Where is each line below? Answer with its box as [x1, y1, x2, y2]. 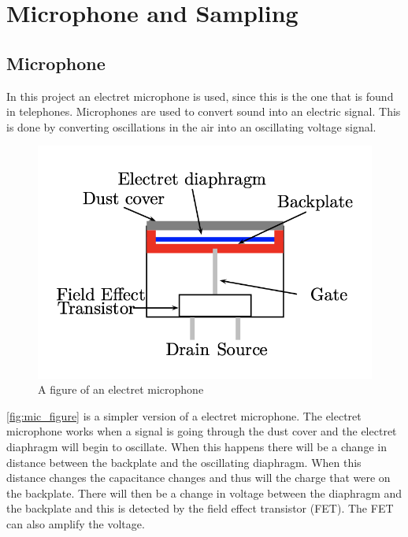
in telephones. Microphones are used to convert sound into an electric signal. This [6, 103, 401, 120]
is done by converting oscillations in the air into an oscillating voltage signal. [6, 118, 376, 135]
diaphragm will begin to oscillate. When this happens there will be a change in [6, 439, 387, 455]
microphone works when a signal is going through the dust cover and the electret [6, 423, 397, 439]
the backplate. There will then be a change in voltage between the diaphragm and [6, 484, 402, 501]
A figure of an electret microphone [38, 381, 204, 398]
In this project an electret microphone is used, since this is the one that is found [6, 87, 394, 104]
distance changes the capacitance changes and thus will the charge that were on [6, 469, 391, 486]
